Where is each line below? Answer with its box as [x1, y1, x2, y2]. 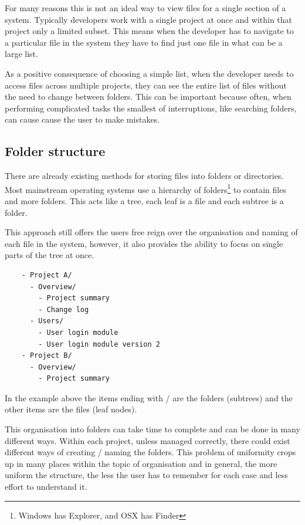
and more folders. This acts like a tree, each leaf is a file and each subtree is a [5, 194, 284, 206]
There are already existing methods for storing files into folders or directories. [5, 170, 284, 182]
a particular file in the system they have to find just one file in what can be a [5, 36, 283, 48]
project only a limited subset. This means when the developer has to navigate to [5, 25, 294, 37]
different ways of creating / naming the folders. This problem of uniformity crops [5, 446, 296, 458]
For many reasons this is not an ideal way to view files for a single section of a [5, 2, 286, 13]
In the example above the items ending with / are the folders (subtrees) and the [5, 391, 293, 404]
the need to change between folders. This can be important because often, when [5, 90, 292, 103]
